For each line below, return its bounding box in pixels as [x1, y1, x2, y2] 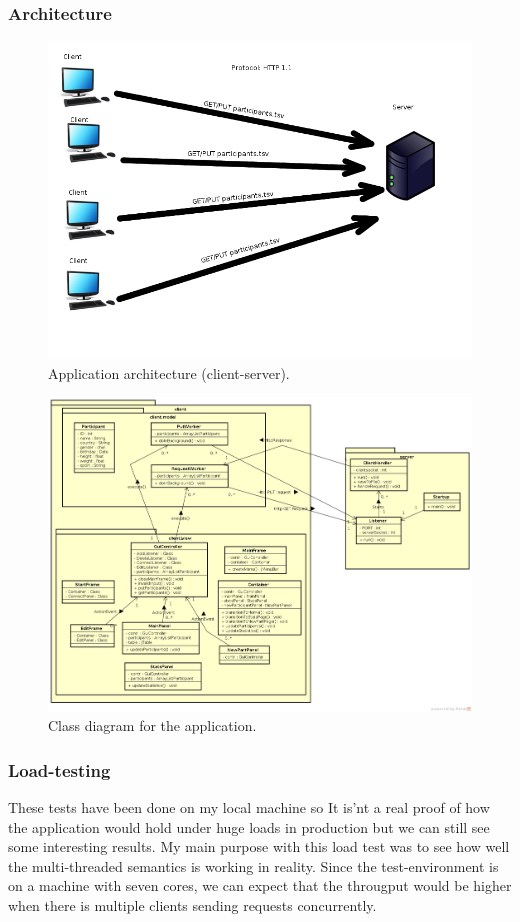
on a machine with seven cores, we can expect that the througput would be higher [8, 875, 512, 896]
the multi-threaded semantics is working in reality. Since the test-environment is [8, 855, 499, 876]
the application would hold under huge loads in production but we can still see [8, 816, 490, 837]
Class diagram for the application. [48, 715, 257, 736]
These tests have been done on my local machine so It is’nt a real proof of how [8, 796, 490, 817]
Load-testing [8, 757, 111, 782]
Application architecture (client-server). [48, 362, 290, 383]
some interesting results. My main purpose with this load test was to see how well [8, 836, 510, 857]
